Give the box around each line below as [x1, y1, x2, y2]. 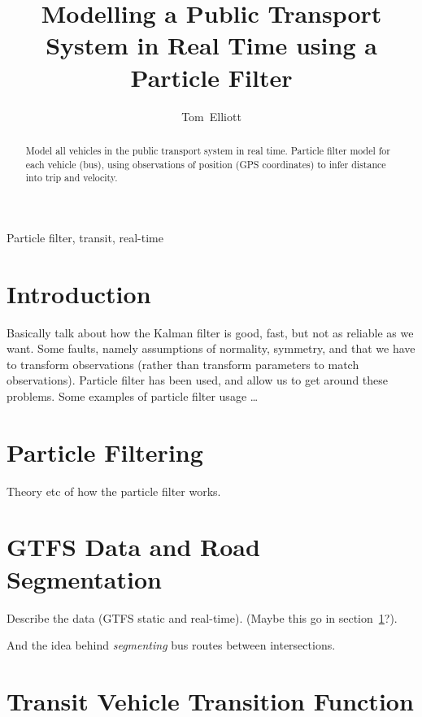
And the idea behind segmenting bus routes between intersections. [7, 637, 336, 654]
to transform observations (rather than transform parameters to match [7, 355, 359, 372]
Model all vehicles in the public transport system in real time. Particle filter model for [25, 143, 390, 157]
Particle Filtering [7, 435, 203, 468]
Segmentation [7, 562, 162, 595]
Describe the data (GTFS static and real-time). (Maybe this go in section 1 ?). [7, 609, 398, 626]
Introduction [7, 276, 151, 310]
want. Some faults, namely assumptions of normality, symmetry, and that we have [7, 340, 415, 357]
